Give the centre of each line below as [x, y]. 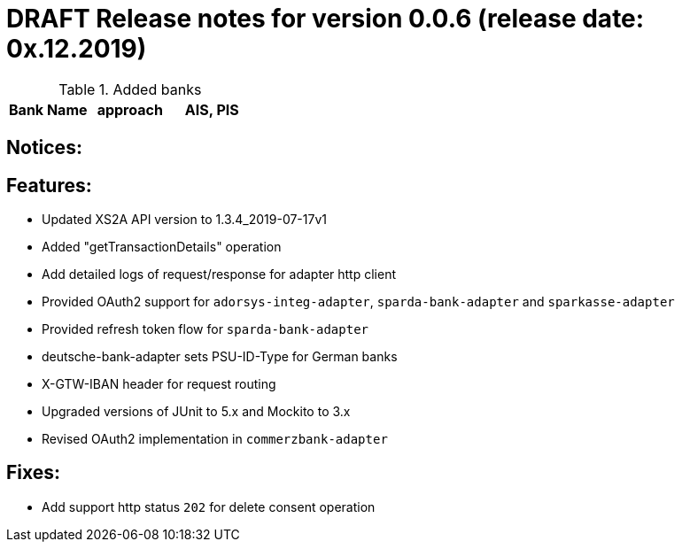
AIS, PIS [212, 109]
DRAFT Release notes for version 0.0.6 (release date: [325, 19]
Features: [49, 185]
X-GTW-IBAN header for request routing [159, 384]
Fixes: [34, 473]
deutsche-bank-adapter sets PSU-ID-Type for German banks [220, 357]
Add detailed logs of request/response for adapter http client [219, 274]
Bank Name [48, 109]
